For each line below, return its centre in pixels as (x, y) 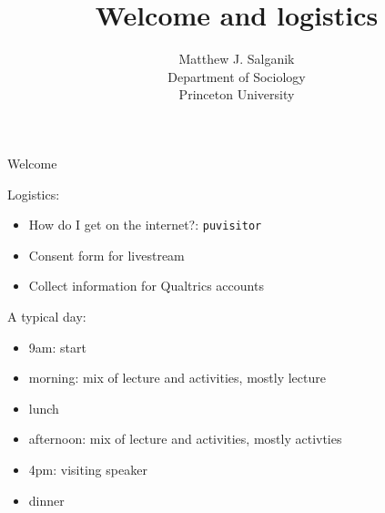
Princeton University (237, 94)
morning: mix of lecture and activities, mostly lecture (177, 378)
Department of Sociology (237, 76)
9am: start (57, 347)
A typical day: (47, 316)
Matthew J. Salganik (237, 59)
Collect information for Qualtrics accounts (146, 286)
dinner (46, 500)
